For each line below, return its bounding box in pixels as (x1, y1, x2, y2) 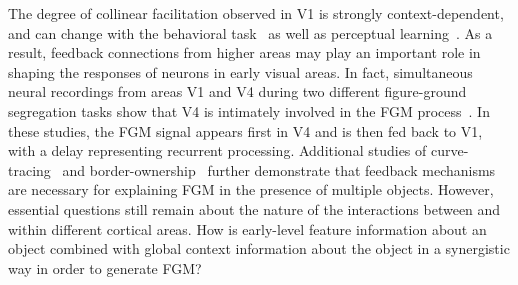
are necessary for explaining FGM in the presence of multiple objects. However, (8, 179, 494, 200)
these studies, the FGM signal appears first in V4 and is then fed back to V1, (8, 120, 483, 141)
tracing (8, 159, 51, 180)
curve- (430, 140, 469, 161)
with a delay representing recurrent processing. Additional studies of (8, 140, 427, 161)
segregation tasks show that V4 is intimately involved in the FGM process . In (8, 100, 490, 121)
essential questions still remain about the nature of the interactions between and (8, 198, 501, 219)
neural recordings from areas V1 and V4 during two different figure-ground (8, 81, 467, 102)
